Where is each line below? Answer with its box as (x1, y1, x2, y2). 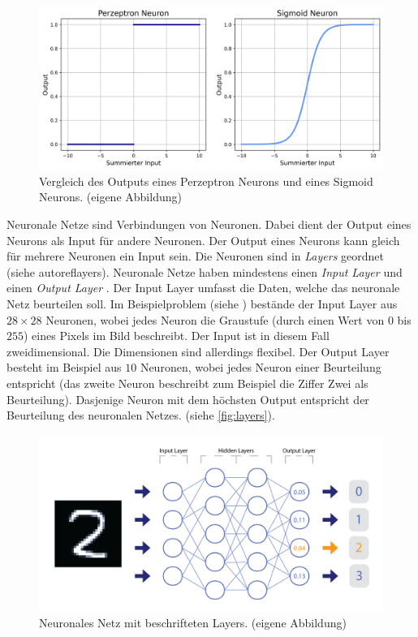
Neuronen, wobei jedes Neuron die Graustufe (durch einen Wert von (45, 311, 385, 328)
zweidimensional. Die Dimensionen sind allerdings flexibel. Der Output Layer (6, 342, 390, 359)
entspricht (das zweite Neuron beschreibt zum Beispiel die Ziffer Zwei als (6, 374, 368, 391)
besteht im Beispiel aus (6, 359, 122, 376)
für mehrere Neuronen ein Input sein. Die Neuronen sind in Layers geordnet (6, 247, 385, 265)
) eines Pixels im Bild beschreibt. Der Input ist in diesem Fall (24, 327, 330, 344)
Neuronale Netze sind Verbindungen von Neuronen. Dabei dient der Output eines (6, 216, 412, 233)
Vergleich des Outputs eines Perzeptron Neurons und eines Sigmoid (39, 172, 373, 189)
